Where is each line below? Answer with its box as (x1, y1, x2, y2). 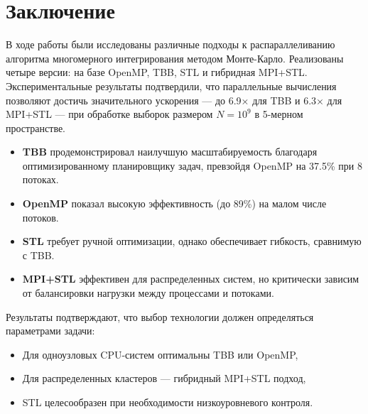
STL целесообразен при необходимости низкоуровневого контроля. (22, 395, 313, 409)
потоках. (22, 172, 59, 187)
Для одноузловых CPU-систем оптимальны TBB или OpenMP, (22, 347, 298, 361)
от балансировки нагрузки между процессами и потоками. (22, 285, 274, 300)
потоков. (22, 209, 59, 224)
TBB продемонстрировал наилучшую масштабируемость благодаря (22, 144, 318, 159)
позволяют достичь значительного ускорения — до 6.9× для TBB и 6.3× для (6, 92, 342, 107)
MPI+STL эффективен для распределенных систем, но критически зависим (22, 271, 359, 286)
